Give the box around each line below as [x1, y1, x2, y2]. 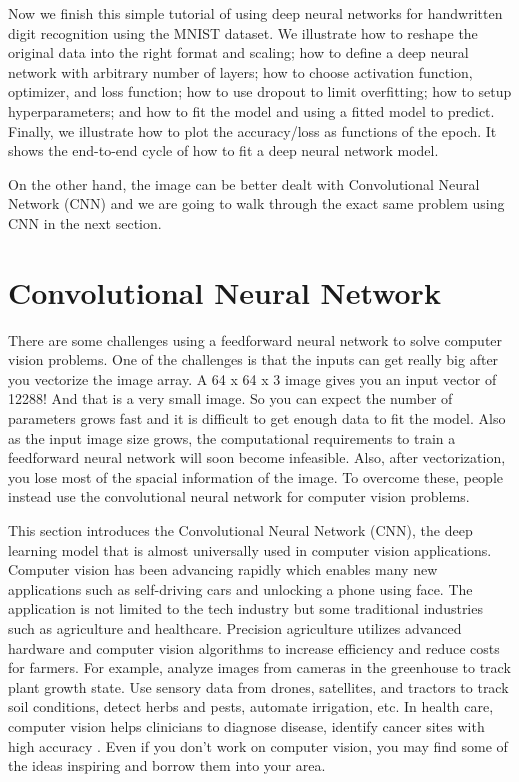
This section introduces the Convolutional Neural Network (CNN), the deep [8, 520, 473, 540]
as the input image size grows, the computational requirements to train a [8, 427, 456, 448]
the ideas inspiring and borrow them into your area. [8, 755, 326, 776]
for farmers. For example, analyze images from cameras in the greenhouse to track [8, 657, 511, 678]
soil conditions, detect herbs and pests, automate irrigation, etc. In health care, [8, 696, 494, 717]
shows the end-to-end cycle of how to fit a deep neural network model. [8, 140, 439, 161]
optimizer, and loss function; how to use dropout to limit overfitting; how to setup [8, 81, 512, 102]
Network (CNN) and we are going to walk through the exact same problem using [8, 193, 505, 214]
